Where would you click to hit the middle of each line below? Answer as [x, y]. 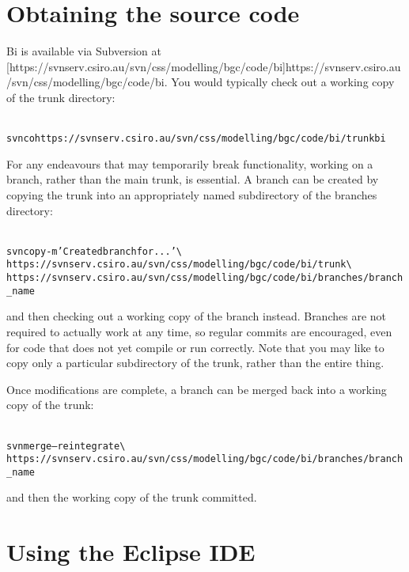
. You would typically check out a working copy [279, 82]
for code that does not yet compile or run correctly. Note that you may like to [195, 347]
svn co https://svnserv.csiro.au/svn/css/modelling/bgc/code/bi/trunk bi [196, 139]
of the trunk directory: [61, 97]
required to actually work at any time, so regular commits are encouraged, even [199, 331]
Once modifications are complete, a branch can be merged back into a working [197, 389]
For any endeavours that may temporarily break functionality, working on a [190, 163]
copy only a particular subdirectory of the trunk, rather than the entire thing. [195, 363]
